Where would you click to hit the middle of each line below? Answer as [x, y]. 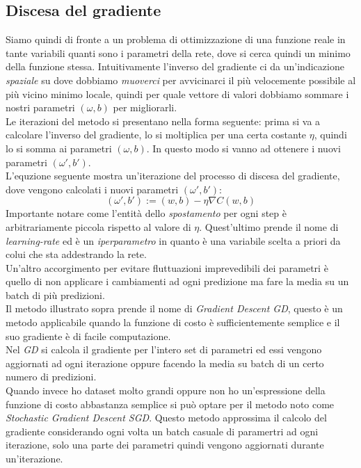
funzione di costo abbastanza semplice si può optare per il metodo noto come [170, 404]
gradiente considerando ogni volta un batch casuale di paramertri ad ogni [162, 431]
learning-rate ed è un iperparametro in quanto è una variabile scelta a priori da [173, 240]
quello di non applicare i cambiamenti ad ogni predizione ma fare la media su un [177, 281]
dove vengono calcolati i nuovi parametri [92, 189]
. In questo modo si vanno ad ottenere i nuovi [243, 148]
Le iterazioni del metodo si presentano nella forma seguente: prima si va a [163, 121]
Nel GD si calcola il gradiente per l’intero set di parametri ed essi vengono [164, 349]
